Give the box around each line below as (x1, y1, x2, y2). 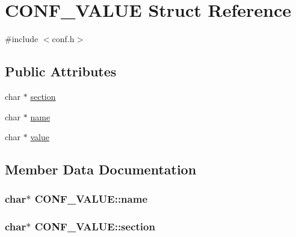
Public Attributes (5, 62, 117, 81)
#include (5, 32, 39, 45)
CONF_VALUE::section (34, 219, 155, 234)
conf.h (52, 32, 75, 45)
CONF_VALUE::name (34, 191, 148, 206)
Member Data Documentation (5, 160, 197, 179)
